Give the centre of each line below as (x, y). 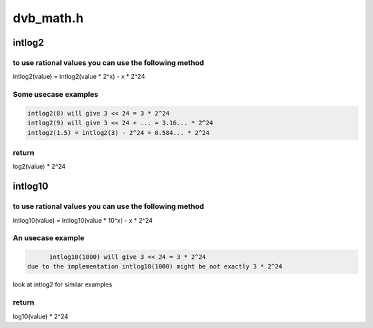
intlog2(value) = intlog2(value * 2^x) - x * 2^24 (79, 77)
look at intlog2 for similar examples (63, 284)
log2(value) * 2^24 (39, 167)
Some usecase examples (56, 95)
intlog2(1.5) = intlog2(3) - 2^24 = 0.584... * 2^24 (118, 133)
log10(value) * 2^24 (40, 316)
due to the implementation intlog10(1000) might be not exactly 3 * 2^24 (155, 267)
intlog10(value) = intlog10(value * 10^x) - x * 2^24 (83, 220)
